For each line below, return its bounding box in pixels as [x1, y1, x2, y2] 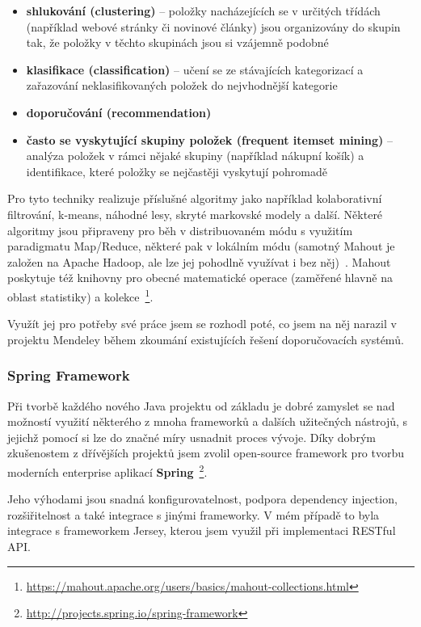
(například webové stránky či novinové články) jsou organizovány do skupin [26, 18, 401, 35]
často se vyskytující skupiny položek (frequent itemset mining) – [26, 131, 393, 148]
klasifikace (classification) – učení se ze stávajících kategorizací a [26, 61, 364, 78]
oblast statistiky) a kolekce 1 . [7, 285, 154, 305]
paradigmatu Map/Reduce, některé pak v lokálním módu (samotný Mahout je [7, 238, 395, 255]
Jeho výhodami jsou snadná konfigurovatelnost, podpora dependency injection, [7, 490, 398, 507]
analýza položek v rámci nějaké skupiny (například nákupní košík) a [26, 147, 364, 164]
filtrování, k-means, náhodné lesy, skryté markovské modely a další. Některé [7, 205, 383, 222]
